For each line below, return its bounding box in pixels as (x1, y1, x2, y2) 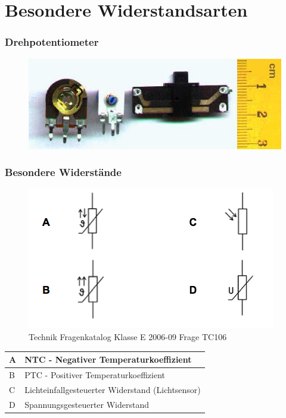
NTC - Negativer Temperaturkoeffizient (24, 353, 192, 366)
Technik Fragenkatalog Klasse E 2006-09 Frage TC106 (29, 331, 227, 342)
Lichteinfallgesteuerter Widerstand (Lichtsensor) (24, 383, 201, 395)
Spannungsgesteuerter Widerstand (24, 398, 149, 410)
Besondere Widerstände (5, 165, 122, 180)
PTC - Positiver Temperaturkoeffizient (24, 368, 166, 381)
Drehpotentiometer (5, 34, 99, 49)
